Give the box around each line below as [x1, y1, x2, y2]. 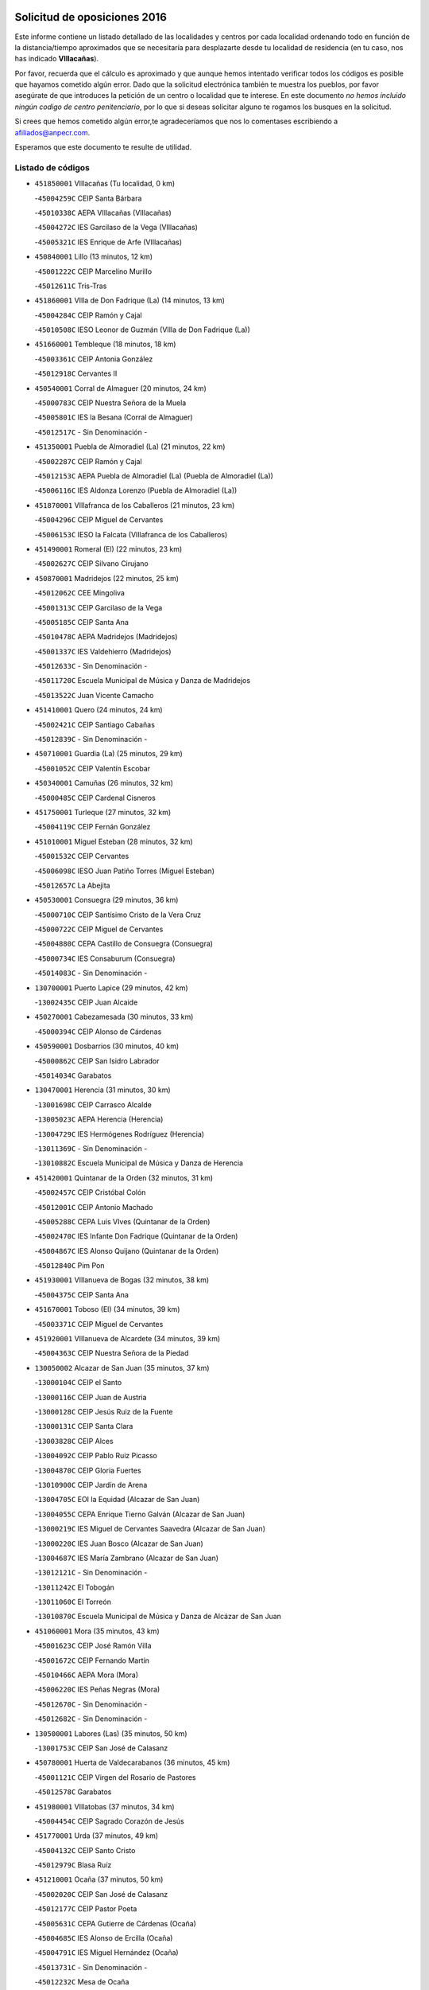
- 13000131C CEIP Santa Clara [34, 1422, 133, 1431]
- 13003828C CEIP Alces [34, 1436, 114, 1446]
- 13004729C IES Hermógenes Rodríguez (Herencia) [34, 1129, 205, 1138]
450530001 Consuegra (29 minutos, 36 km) [34, 895, 179, 905]
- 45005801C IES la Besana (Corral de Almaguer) [34, 412, 194, 422]
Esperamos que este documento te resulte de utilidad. [14, 142, 192, 152]
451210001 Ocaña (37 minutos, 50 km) [34, 1875, 164, 1884]
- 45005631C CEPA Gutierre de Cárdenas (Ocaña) [34, 1918, 196, 1928]
